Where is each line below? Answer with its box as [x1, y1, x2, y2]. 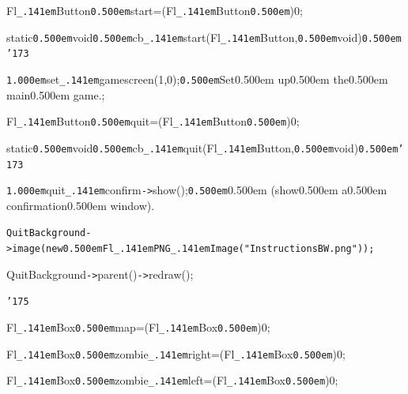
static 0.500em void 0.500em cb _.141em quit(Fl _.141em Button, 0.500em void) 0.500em [6, 139, 399, 156]
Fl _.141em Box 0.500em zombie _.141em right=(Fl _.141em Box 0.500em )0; [6, 345, 346, 362]
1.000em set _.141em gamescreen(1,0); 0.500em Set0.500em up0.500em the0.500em [6, 70, 388, 87]
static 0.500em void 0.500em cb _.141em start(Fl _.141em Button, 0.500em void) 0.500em [6, 28, 402, 45]
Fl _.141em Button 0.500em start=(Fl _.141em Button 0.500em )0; [6, 2, 303, 18]
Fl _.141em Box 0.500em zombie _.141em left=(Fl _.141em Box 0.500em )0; [6, 372, 338, 388]
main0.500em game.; [6, 86, 105, 103]
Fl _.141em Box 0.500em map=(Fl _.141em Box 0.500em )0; [6, 319, 270, 336]
